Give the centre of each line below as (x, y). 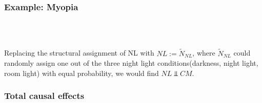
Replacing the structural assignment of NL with (79, 53)
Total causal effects (44, 96)
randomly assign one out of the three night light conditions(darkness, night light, (131, 63)
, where (204, 53)
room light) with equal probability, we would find (82, 73)
